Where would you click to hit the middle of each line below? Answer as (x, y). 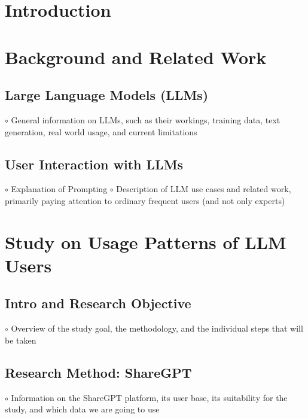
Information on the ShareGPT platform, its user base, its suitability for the (149, 397)
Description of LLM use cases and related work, (204, 189)
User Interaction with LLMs (94, 164)
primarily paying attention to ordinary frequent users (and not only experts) (145, 200)
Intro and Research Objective (98, 303)
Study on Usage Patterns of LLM (146, 242)
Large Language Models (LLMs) (107, 95)
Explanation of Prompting (59, 189)
